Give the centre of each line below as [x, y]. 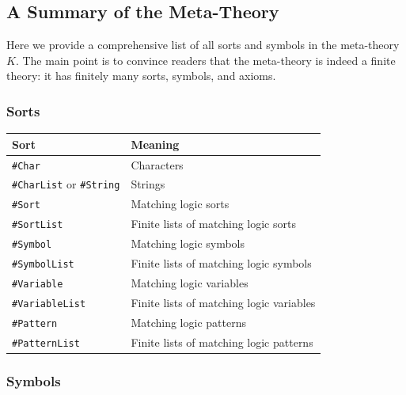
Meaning [155, 144]
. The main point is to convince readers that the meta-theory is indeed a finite [205, 60]
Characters [157, 164]
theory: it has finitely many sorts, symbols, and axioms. [141, 76]
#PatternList [46, 343]
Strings [148, 184]
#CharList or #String [66, 184]
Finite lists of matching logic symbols [221, 263]
